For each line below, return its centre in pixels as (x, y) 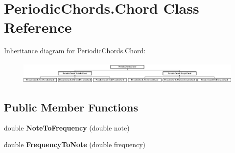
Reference (38, 27)
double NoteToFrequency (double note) (67, 128)
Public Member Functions (71, 107)
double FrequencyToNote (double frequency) (75, 144)
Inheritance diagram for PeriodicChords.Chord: (75, 51)
